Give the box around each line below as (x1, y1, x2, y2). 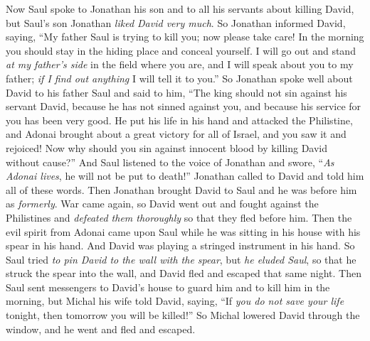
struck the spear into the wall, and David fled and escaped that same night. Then (6, 266, 361, 281)
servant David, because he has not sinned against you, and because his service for (6, 99, 361, 114)
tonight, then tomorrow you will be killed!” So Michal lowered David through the (6, 308, 360, 323)
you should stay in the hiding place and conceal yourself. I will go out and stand (6, 43, 356, 58)
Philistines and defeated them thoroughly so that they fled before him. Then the (6, 210, 352, 224)
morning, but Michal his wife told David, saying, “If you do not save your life (6, 293, 344, 308)
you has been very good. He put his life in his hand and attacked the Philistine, (6, 112, 353, 127)
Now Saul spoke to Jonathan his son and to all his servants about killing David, (6, 1, 354, 16)
